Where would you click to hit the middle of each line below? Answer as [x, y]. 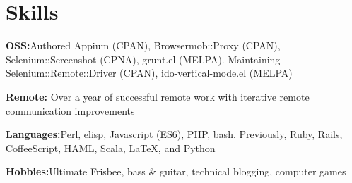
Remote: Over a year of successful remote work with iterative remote [158, 96]
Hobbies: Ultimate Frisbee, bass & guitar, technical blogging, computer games [176, 171]
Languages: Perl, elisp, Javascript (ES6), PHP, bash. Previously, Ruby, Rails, [174, 134]
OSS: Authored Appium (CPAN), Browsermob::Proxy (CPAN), [143, 45]
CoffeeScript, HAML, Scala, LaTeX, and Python [111, 147]
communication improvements [70, 110]
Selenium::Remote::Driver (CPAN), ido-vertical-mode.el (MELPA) [149, 73]
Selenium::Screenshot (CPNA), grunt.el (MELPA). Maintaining [143, 59]
